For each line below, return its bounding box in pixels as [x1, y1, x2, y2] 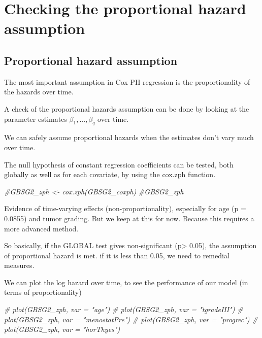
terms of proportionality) [4, 287, 82, 297]
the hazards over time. [4, 86, 74, 97]
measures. [4, 260, 35, 271]
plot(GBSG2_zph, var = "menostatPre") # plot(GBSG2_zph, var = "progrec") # [4, 314, 258, 324]
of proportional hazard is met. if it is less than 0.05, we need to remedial [4, 250, 230, 260]
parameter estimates [4, 113, 67, 124]
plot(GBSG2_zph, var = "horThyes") [4, 324, 120, 334]
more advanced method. [4, 223, 79, 233]
